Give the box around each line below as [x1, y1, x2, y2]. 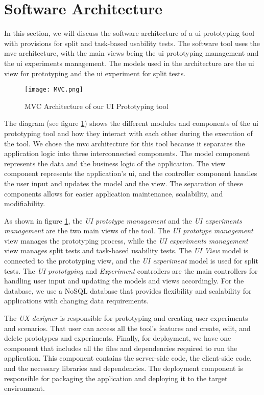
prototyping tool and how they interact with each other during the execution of [4, 127, 253, 138]
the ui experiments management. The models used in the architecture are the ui [4, 57, 254, 68]
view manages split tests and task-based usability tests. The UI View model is [4, 245, 249, 256]
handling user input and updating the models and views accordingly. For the [4, 275, 244, 286]
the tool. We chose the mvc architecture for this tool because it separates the [4, 138, 245, 148]
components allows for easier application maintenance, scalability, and [4, 188, 223, 199]
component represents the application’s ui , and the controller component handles [4, 168, 257, 179]
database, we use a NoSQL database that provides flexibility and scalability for [4, 285, 252, 296]
